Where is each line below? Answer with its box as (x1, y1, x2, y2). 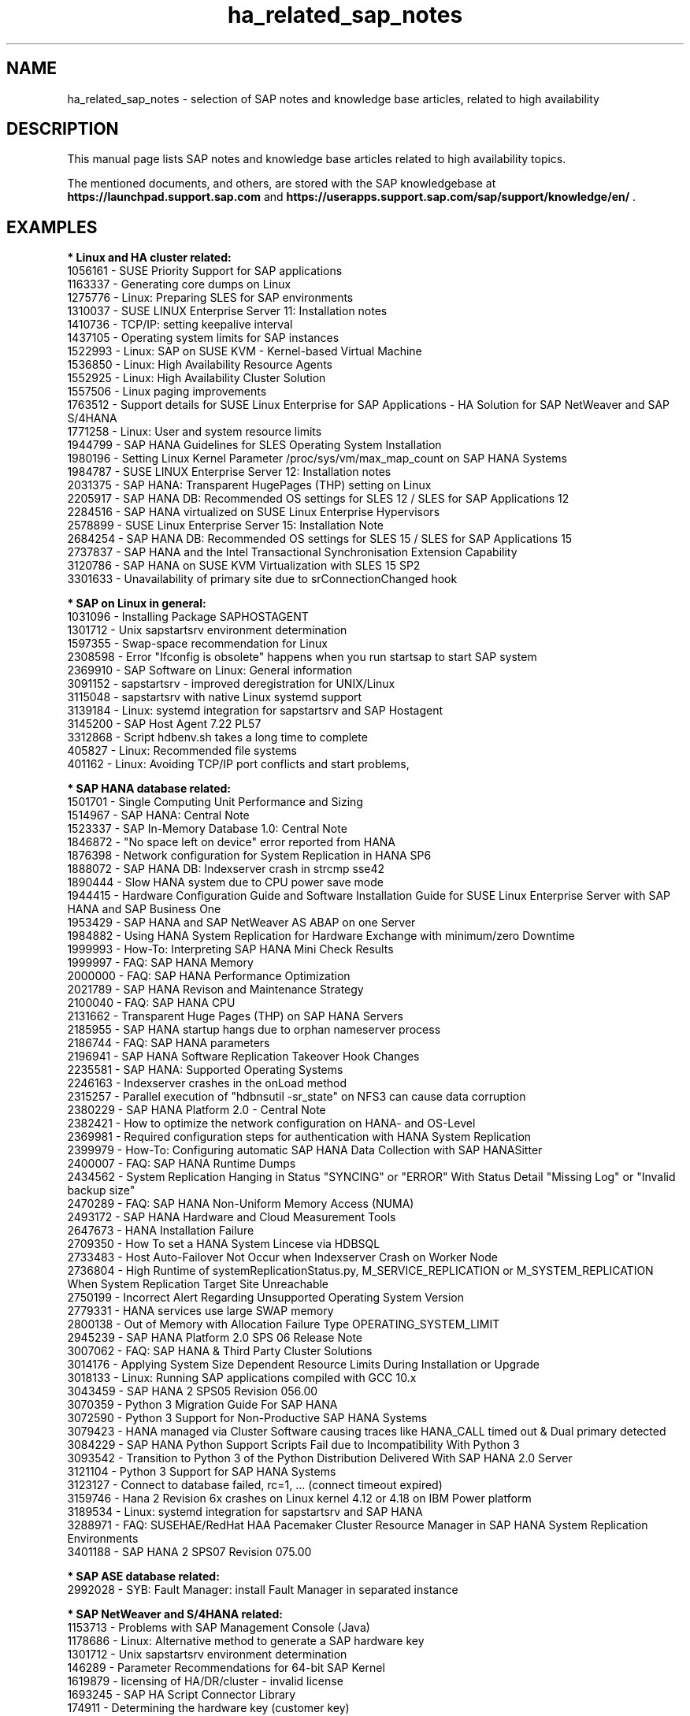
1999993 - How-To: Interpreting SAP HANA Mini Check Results (67, 942, 394, 956)
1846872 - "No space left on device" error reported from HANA (67, 835, 396, 849)
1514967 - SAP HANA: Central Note (67, 808, 250, 823)
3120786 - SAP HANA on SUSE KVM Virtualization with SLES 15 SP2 (67, 559, 421, 573)
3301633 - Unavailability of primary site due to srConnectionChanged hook (67, 572, 458, 586)
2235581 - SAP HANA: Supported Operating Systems (67, 1063, 343, 1077)
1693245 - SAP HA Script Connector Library (67, 1688, 296, 1702)
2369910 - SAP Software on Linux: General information (67, 663, 352, 678)
